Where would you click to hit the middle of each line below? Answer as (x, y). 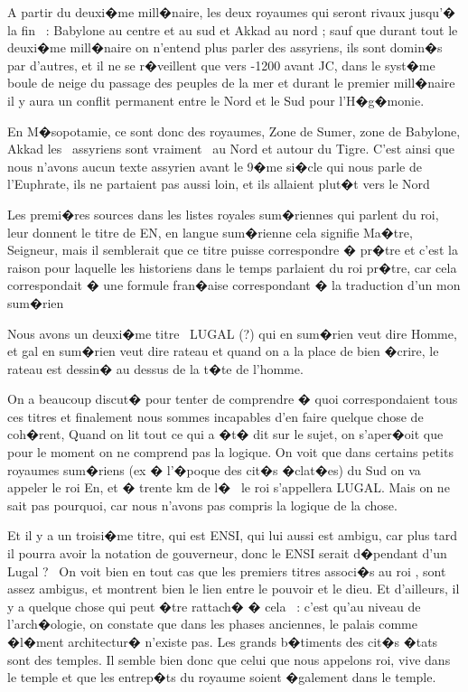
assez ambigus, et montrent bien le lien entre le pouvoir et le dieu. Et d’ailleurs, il (234, 589)
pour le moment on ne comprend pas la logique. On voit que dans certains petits (230, 452)
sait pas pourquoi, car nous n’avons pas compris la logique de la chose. (202, 505)
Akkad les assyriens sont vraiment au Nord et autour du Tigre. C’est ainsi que (231, 149)
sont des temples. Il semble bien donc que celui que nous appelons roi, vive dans (229, 659)
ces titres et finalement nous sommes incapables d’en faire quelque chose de (215, 416)
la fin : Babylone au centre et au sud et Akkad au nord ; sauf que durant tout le (233, 29)
